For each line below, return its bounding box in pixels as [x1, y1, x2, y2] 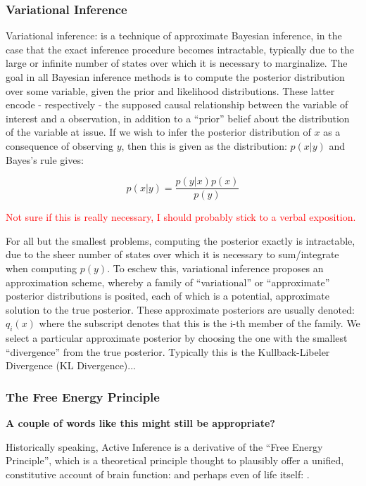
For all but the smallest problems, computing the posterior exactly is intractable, [6, 233, 355, 248]
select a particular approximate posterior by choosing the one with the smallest [6, 331, 348, 345]
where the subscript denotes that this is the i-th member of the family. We [39, 316, 360, 331]
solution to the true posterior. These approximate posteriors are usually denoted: [6, 302, 355, 316]
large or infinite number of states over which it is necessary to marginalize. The [6, 56, 348, 70]
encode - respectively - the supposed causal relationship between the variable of [6, 97, 348, 112]
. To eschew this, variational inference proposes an [107, 261, 324, 275]
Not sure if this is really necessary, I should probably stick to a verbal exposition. [6, 210, 356, 224]
